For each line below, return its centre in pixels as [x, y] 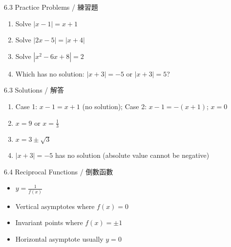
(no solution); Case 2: [115, 106]
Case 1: [26, 106]
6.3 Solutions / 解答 [34, 90]
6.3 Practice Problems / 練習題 [51, 7]
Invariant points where [49, 222]
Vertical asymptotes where [55, 206]
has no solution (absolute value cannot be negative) [132, 155]
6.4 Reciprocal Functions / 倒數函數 [59, 171]
